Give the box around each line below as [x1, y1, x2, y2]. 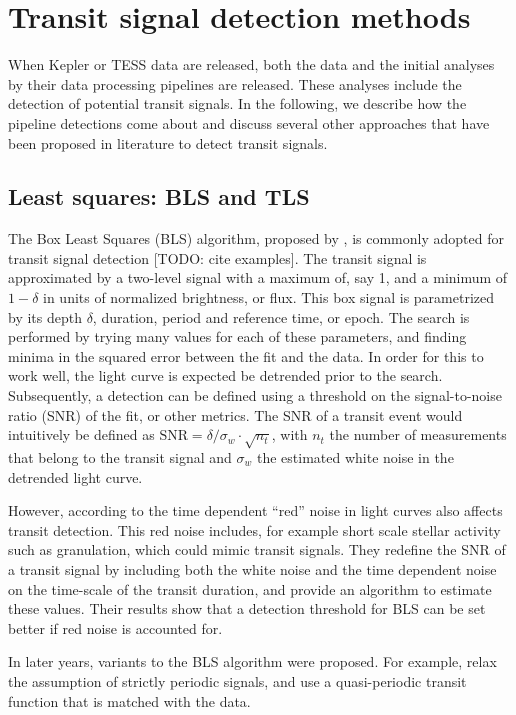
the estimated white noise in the [256, 447, 454, 467]
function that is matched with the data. [8, 690, 251, 711]
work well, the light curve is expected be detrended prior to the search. [8, 365, 443, 386]
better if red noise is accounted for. [8, 617, 223, 638]
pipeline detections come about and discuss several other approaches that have [8, 112, 490, 133]
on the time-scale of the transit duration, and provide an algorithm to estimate [8, 578, 492, 599]
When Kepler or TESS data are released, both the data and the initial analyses [8, 54, 495, 75]
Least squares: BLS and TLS [8, 181, 310, 212]
